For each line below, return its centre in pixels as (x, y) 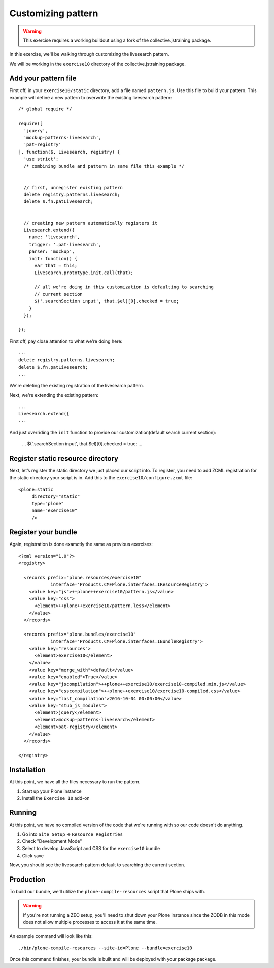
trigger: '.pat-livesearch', (65, 244)
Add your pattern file (43, 78)
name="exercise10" (55, 511)
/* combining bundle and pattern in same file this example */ (104, 166)
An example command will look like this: (51, 936)
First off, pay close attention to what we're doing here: (66, 341)
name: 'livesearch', (54, 237)
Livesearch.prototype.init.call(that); (84, 273)
